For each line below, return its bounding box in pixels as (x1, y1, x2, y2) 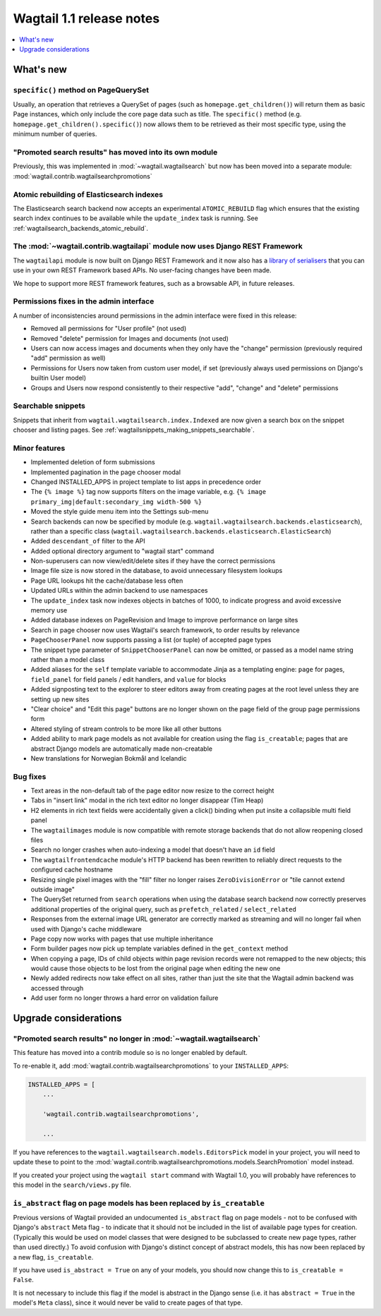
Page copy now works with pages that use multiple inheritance (30, 934, 214, 943)
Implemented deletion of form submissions (30, 458, 155, 466)
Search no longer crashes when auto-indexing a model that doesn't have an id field (30, 845, 275, 854)
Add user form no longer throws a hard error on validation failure (30, 994, 219, 1002)
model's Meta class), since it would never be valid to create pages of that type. (13, 1298, 243, 1307)
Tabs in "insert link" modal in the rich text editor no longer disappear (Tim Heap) (30, 796, 264, 804)
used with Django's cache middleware (30, 924, 142, 933)
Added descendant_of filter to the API (30, 537, 146, 545)
